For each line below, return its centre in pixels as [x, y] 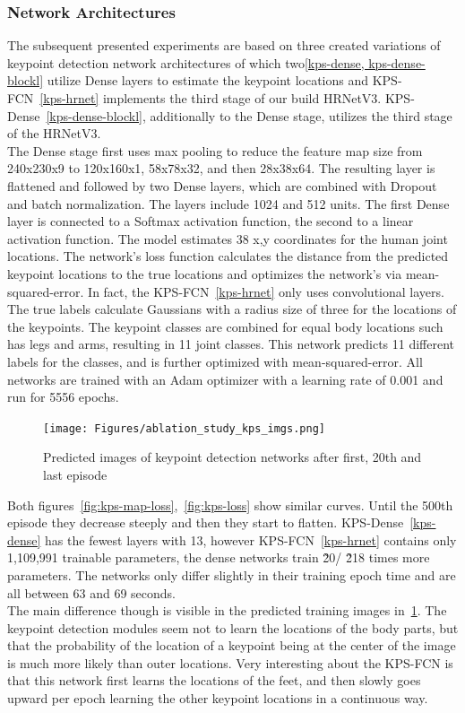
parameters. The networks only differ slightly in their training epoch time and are [232, 574]
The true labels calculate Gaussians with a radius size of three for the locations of [232, 309]
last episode [75, 474]
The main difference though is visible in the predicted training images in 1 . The [227, 610]
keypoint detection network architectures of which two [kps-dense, [186, 62]
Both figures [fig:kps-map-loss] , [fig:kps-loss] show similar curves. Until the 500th [230, 504]
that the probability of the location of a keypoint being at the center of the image [232, 645]
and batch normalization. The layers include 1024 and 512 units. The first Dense [228, 203]
